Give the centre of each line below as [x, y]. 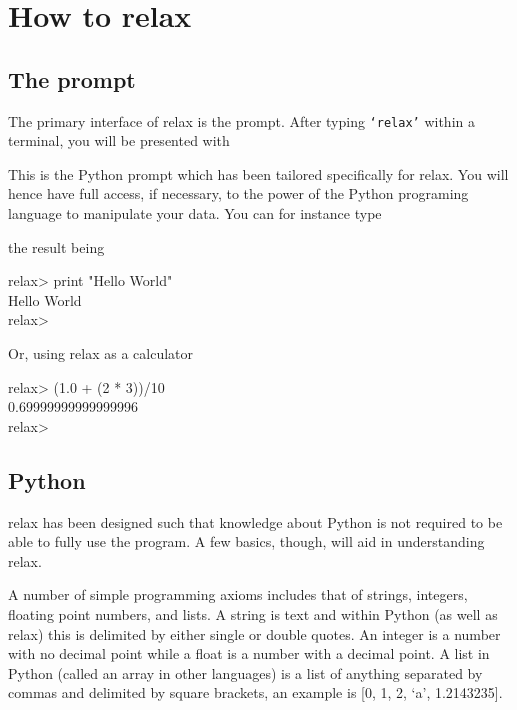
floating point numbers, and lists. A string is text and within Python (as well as [253, 613]
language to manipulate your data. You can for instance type [195, 213]
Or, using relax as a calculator [100, 352]
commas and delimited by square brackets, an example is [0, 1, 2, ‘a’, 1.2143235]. [255, 692]
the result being [56, 246]
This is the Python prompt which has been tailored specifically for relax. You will [258, 173]
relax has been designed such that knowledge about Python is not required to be [255, 521]
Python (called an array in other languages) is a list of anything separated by [245, 672]
